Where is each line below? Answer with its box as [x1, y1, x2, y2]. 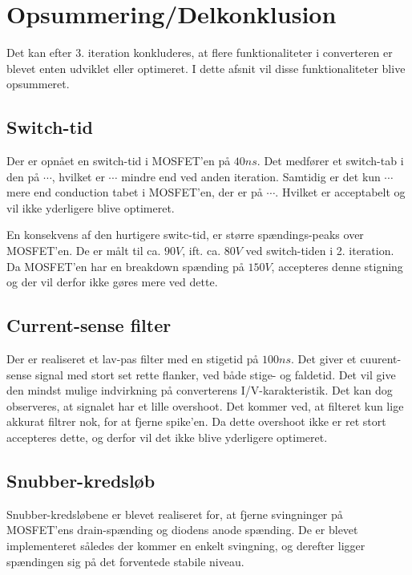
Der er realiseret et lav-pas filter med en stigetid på [6, 350, 259, 367]
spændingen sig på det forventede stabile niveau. [6, 553, 244, 569]
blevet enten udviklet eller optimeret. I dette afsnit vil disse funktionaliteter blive [6, 59, 406, 76]
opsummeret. [6, 75, 70, 92]
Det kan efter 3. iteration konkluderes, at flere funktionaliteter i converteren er [6, 44, 393, 61]
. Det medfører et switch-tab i [256, 152, 404, 169]
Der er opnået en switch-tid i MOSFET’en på [6, 152, 231, 169]
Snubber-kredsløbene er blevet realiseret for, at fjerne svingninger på [6, 505, 343, 522]
